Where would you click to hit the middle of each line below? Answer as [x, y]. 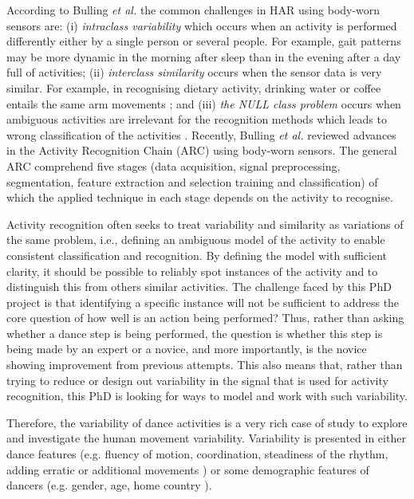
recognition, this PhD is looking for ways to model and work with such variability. [207, 396]
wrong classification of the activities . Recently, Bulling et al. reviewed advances [201, 134]
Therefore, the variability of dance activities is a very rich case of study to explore [207, 422]
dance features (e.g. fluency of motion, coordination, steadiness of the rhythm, [197, 454]
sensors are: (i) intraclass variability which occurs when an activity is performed [202, 25]
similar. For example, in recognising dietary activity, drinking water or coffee [194, 87]
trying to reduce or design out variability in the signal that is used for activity [197, 380]
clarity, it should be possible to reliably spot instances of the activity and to [192, 271]
